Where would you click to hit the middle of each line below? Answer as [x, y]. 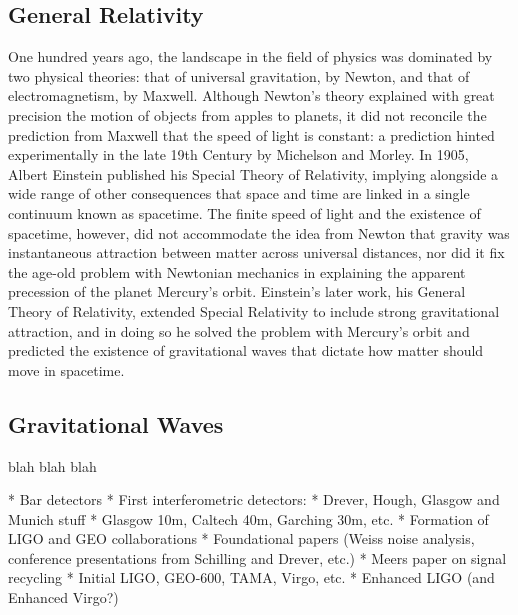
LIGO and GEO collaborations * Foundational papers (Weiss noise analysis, [241, 538]
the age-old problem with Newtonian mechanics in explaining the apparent [237, 271]
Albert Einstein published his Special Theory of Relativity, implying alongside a [253, 173]
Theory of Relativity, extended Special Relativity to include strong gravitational [254, 310]
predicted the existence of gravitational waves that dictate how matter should [246, 350]
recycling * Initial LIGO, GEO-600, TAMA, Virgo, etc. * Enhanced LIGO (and [251, 577]
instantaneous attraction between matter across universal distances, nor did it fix [256, 252]
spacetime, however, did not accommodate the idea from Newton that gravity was [259, 232]
